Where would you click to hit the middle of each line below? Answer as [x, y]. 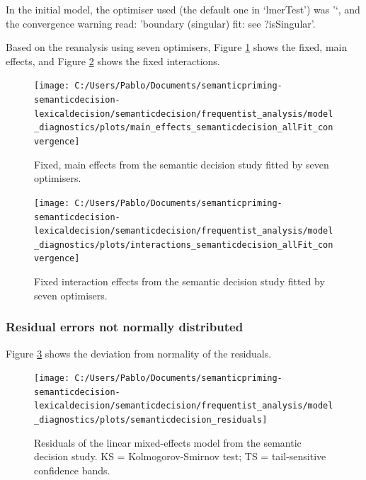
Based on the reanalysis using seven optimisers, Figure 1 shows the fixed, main [177, 47]
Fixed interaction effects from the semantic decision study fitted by [179, 281]
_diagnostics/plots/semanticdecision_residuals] [151, 420]
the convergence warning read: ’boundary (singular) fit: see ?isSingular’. [161, 23]
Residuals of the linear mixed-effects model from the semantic [168, 442]
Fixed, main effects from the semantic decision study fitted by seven [182, 164]
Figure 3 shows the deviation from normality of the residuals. [139, 353]
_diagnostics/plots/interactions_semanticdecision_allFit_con [184, 245]
